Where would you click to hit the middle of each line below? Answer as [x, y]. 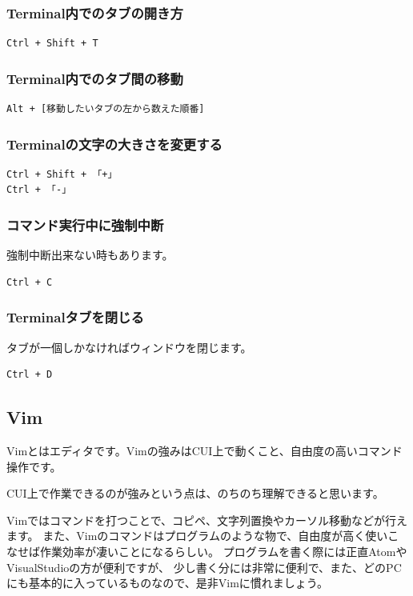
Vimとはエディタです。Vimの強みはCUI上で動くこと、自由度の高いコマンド [204, 451]
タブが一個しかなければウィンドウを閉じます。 [129, 347]
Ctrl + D [30, 375]
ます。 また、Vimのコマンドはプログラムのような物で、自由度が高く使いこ [203, 536]
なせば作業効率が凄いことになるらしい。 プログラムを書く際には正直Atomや [207, 552]
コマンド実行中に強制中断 [85, 224]
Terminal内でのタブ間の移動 [95, 78]
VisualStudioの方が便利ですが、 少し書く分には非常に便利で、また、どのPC [204, 567]
